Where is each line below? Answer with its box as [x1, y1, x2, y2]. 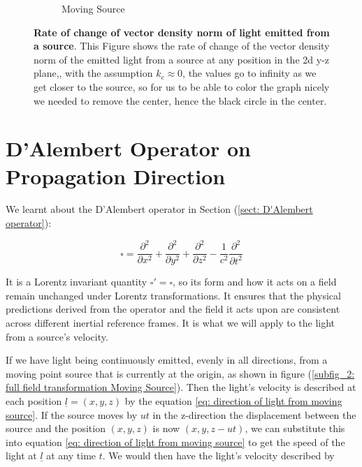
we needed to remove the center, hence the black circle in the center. [34, 93, 327, 108]
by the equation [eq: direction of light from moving [124, 393, 342, 408]
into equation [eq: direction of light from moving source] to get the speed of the [6, 434, 345, 449]
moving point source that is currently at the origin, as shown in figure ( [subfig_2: [6, 366, 355, 380]
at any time [46, 448, 96, 463]
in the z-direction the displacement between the [152, 407, 356, 422]
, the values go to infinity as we [182, 66, 317, 80]
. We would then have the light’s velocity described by [102, 448, 335, 463]
